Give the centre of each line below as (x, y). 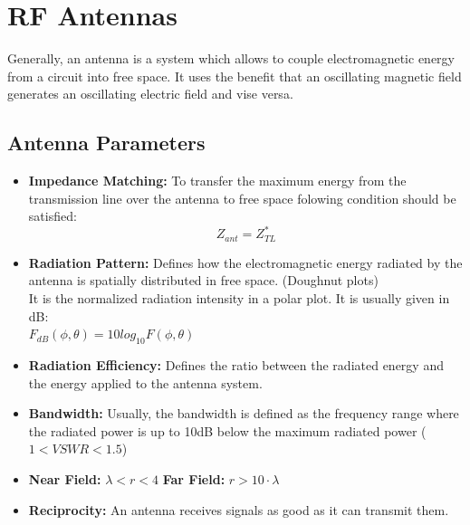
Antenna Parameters (106, 143)
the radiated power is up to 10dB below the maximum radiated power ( (227, 430)
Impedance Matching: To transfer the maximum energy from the (217, 181)
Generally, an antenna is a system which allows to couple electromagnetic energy (231, 58)
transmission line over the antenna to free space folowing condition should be (242, 198)
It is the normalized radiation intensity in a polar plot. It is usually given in (239, 298)
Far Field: (194, 478)
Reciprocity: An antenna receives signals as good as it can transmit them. (239, 509)
